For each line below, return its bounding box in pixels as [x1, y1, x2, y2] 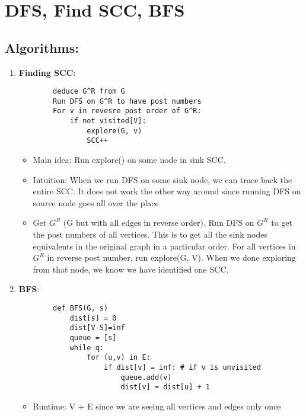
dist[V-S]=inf [69, 324, 125, 332]
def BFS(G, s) [53, 304, 109, 313]
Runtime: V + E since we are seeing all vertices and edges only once [33, 399, 281, 412]
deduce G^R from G [53, 87, 125, 96]
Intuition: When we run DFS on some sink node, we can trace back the [33, 173, 292, 185]
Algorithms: [5, 38, 79, 56]
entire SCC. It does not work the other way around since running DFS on [33, 185, 301, 197]
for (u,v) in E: [87, 353, 151, 362]
